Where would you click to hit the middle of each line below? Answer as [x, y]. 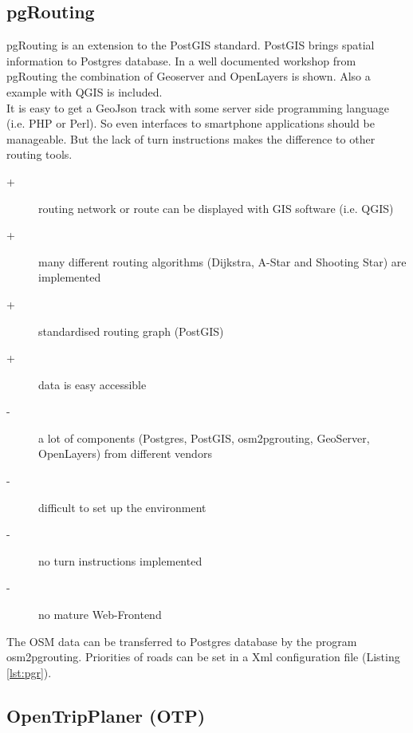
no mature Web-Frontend [100, 615]
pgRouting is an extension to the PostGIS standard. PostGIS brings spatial [191, 45]
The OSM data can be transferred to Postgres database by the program [182, 641]
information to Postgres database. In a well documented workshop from [181, 60]
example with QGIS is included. [85, 91]
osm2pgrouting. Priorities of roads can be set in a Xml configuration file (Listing [203, 657]
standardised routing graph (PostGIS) [131, 331]
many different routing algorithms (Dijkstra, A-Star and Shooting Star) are [222, 261]
